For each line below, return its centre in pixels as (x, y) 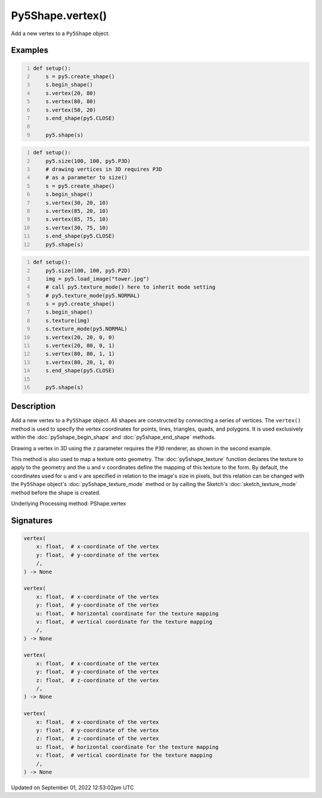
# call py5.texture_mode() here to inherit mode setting (131, 287)
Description (33, 406)
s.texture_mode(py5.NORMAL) (86, 329)
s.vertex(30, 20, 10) (77, 202)
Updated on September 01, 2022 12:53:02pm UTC (72, 787)
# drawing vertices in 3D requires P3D (104, 169)
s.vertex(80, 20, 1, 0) (80, 362)
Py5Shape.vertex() (59, 16)
